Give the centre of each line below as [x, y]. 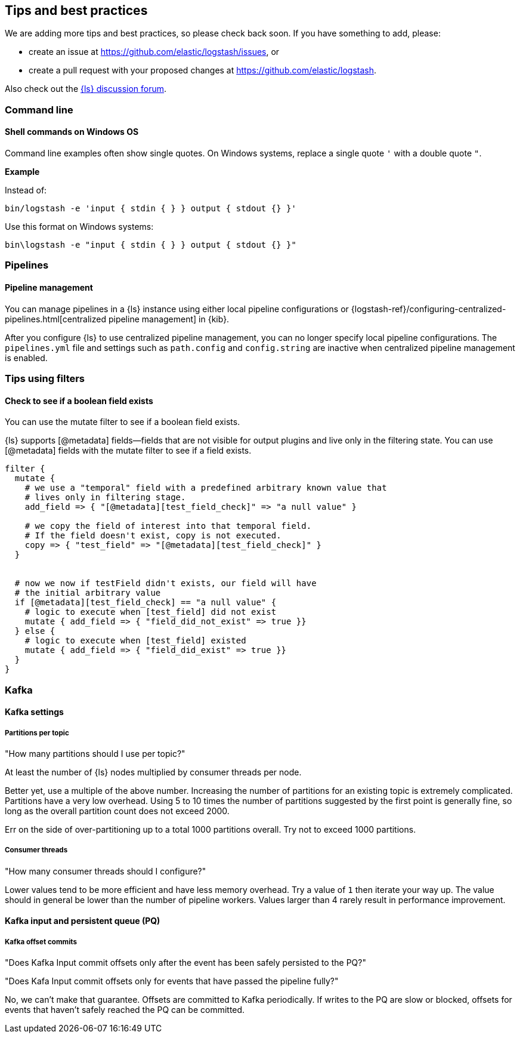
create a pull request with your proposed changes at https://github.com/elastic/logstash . [202, 70]
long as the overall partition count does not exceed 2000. [117, 811]
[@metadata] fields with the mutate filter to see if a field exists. [128, 451]
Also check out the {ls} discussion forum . [86, 89]
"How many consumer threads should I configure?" [106, 871]
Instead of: [26, 190]
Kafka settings [34, 712]
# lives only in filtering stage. [105, 498]
